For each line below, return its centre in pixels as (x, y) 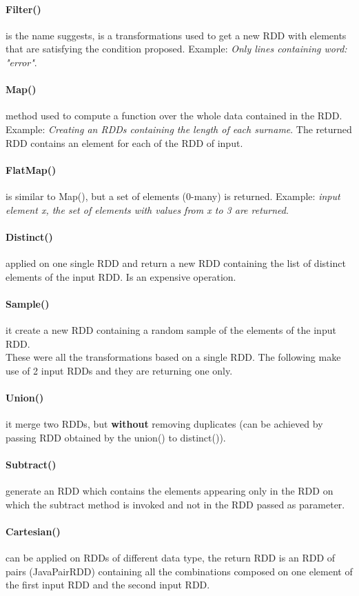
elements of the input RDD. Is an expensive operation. (121, 276)
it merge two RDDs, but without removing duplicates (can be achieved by (164, 424)
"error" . (21, 62)
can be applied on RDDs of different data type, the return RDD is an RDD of (171, 558)
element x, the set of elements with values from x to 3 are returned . (147, 209)
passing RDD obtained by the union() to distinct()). (116, 437)
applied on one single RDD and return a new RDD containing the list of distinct (176, 262)
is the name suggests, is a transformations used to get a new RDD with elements (176, 35)
